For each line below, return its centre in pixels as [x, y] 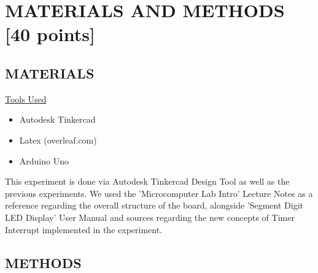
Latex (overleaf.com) [58, 140]
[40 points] [50, 34]
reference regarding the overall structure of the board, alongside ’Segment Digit [154, 205]
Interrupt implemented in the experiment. [84, 229]
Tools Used [26, 98]
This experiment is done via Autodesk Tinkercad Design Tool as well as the [147, 181]
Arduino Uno [44, 160]
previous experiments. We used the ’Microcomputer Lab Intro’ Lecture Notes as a [159, 193]
